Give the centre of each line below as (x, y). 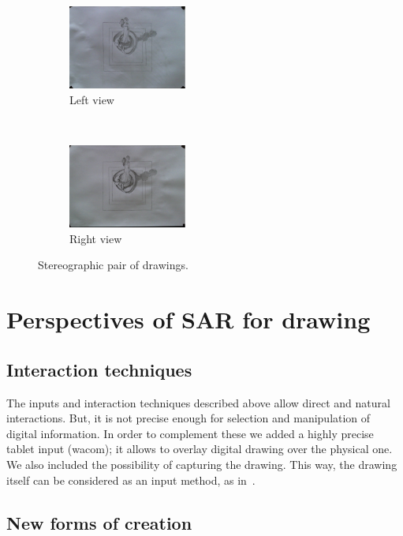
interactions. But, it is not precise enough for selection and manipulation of (188, 418)
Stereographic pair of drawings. (113, 265)
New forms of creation (99, 522)
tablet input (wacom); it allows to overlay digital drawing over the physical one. (200, 449)
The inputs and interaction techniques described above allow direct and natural (198, 402)
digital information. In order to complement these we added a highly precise (190, 433)
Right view (96, 238)
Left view (92, 99)
